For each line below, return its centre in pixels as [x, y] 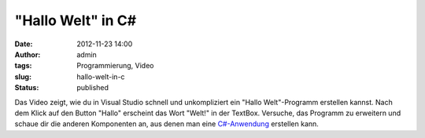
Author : [28, 54]
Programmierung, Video [115, 66]
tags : [23, 66]
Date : [24, 44]
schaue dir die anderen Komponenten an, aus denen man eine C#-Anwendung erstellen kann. [166, 124]
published [93, 88]
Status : [27, 88]
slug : [23, 76]
